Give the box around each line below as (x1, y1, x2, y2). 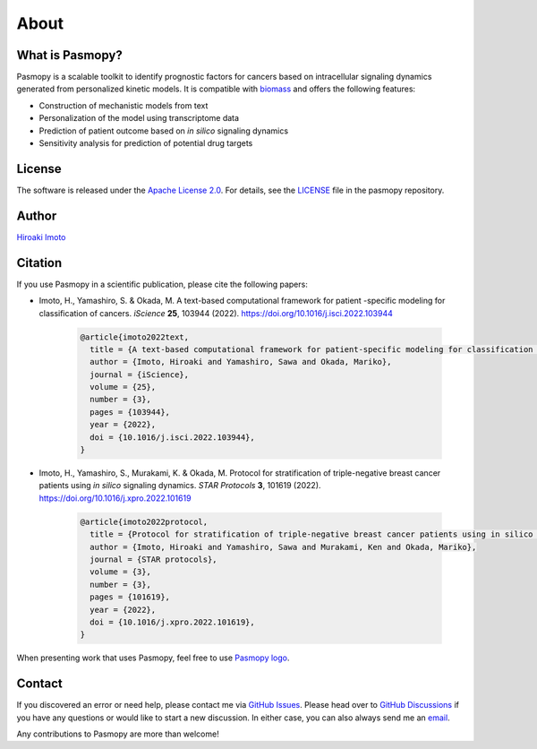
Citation (16, 255, 63, 271)
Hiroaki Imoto (16, 231, 66, 242)
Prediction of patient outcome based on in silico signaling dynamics (38, 125, 289, 136)
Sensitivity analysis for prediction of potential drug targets (38, 138, 253, 149)
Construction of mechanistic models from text (38, 99, 209, 111)
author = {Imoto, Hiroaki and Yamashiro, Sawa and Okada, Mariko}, (89, 357, 392, 367)
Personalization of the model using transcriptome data (38, 113, 240, 124)
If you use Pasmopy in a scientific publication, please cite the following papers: (16, 279, 308, 289)
